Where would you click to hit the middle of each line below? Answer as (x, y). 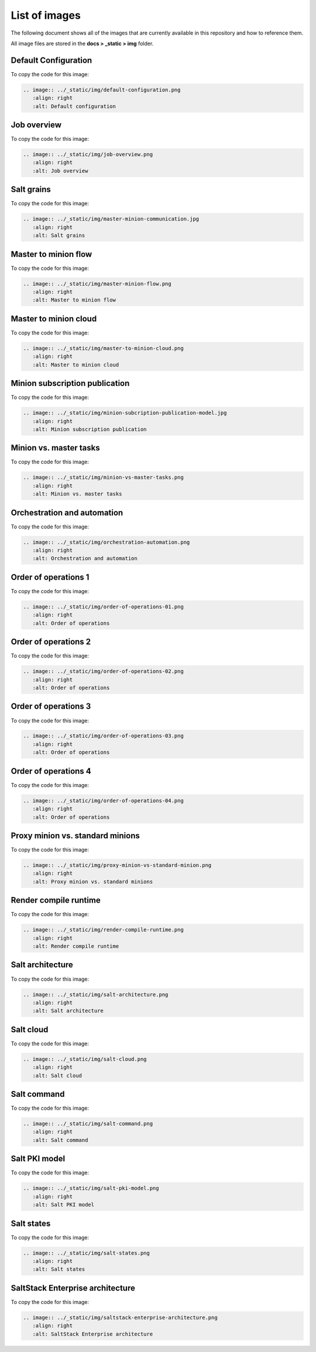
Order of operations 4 (51, 771)
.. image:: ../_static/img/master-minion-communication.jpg (111, 219)
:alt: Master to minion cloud (76, 365)
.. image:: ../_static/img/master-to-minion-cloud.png (103, 348)
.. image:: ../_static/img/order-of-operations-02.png (103, 671)
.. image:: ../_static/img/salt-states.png (87, 1253)
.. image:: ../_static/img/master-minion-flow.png (97, 284)
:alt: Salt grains (59, 236)
